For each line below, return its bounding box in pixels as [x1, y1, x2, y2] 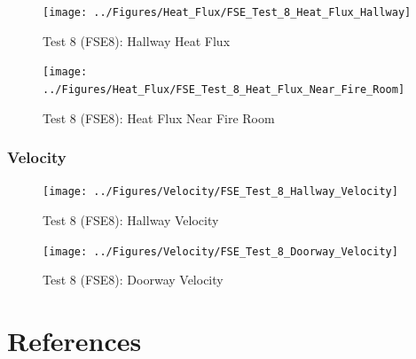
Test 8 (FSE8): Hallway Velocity [43, 211, 219, 230]
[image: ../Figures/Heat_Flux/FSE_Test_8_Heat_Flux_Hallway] [43, 6, 412, 19]
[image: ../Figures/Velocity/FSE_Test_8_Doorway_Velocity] [43, 245, 398, 258]
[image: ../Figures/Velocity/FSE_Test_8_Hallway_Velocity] [43, 185, 398, 199]
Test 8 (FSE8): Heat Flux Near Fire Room [43, 108, 275, 127]
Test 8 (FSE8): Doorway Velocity [43, 270, 224, 289]
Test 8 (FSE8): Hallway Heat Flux [43, 31, 231, 50]
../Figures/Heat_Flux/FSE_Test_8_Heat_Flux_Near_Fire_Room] [43, 82, 405, 96]
